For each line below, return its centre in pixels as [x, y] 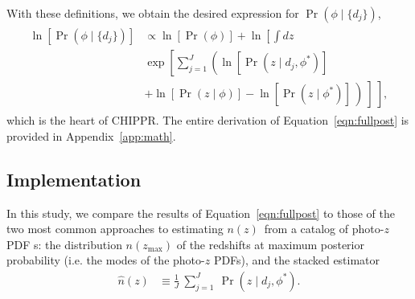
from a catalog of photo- [324, 229]
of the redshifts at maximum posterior [270, 244]
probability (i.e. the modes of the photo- [106, 260]
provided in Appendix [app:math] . [91, 135]
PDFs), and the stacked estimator [297, 260]
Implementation [74, 179]
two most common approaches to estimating [115, 229]
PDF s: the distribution [64, 244]
